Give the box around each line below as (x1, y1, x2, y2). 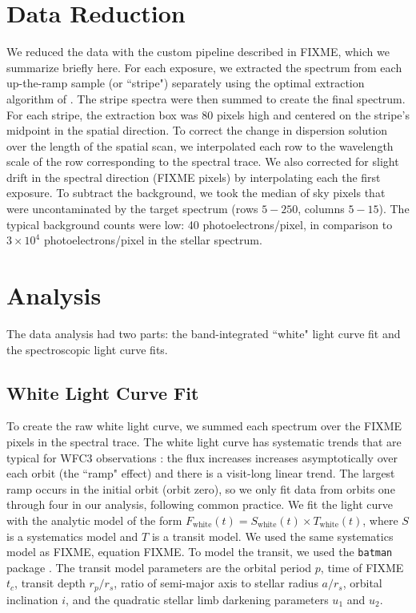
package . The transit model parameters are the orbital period (6, 559, 312, 575)
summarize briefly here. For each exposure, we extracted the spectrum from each (6, 58, 402, 75)
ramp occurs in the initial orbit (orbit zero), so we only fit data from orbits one (6, 480, 395, 497)
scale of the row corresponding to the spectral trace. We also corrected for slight (6, 153, 399, 170)
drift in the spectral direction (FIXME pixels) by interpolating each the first (6, 168, 381, 185)
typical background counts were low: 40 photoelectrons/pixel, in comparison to (6, 216, 393, 232)
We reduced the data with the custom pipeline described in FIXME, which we (6, 43, 390, 60)
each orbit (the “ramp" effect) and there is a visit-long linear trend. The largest (6, 465, 395, 482)
